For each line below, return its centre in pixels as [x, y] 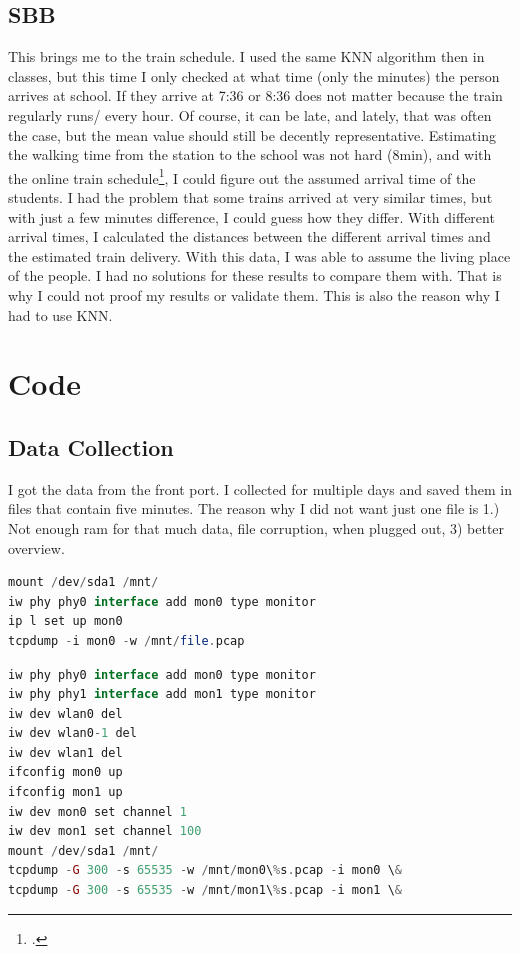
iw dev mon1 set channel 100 [105, 831]
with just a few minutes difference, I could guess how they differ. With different [251, 216]
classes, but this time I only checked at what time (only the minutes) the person [254, 75]
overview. [36, 547]
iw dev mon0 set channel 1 [97, 811]
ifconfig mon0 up [65, 772]
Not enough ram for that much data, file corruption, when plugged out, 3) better [256, 527]
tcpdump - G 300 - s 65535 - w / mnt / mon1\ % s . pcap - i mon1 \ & [205, 890]
